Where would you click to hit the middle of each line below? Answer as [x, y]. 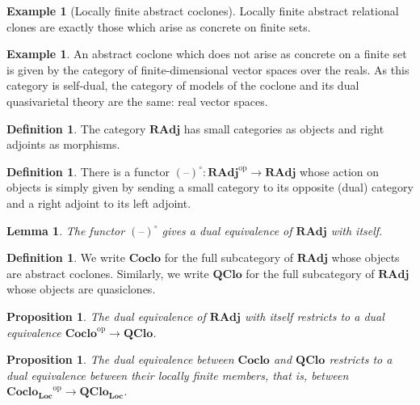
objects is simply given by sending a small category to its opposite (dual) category [210, 187]
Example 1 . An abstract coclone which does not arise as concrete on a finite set [207, 54]
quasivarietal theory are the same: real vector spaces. [137, 101]
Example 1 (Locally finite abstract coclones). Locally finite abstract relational [203, 11]
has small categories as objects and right [284, 128]
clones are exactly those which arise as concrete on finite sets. [159, 26]
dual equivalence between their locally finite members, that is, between [178, 375]
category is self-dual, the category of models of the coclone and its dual [183, 85]
